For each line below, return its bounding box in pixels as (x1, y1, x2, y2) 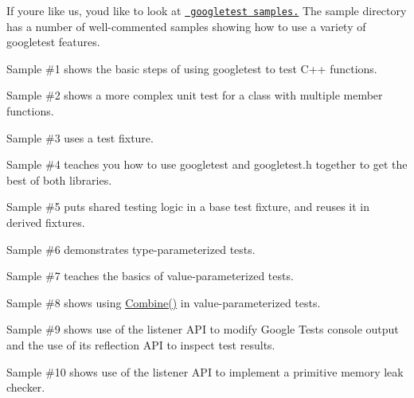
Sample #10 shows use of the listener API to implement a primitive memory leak (6, 363, 404, 380)
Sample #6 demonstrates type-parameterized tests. (6, 240, 256, 257)
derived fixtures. (6, 214, 85, 230)
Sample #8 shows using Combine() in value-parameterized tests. (6, 294, 321, 310)
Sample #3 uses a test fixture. (6, 129, 154, 146)
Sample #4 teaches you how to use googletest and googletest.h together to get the (6, 156, 408, 173)
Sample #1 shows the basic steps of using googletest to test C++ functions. (6, 60, 377, 76)
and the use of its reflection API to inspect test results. (6, 336, 275, 353)
